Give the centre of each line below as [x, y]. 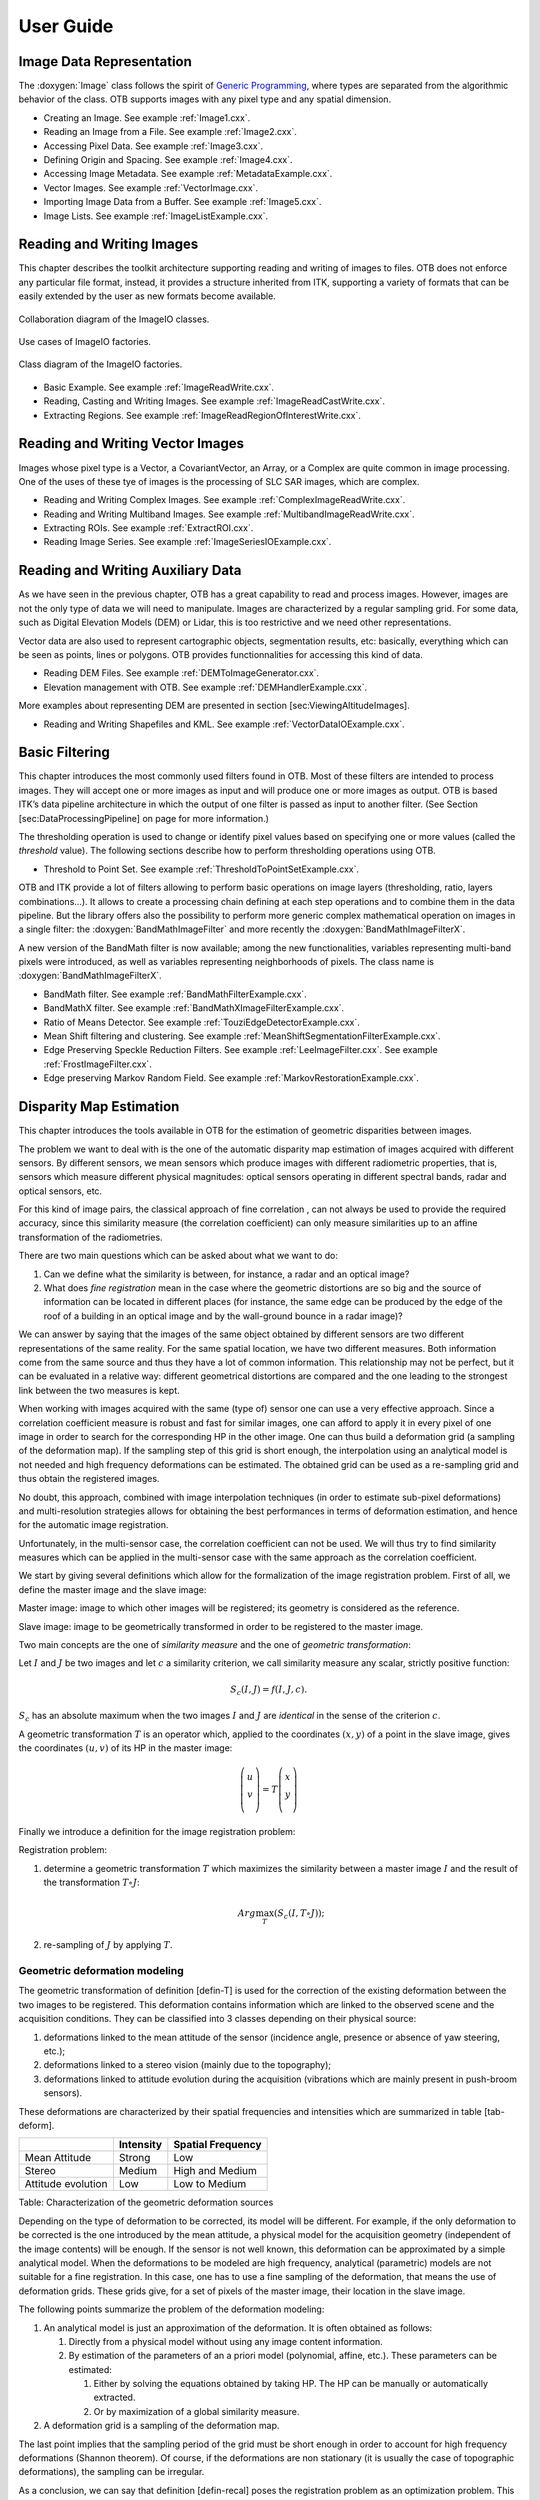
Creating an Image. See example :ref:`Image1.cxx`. [147, 117]
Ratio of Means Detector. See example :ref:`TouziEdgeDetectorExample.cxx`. [201, 1022]
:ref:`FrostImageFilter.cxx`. [97, 1064]
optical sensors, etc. [60, 1191]
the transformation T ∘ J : [91, 1882]
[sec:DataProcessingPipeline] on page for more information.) [144, 818]
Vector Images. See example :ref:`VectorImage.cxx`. [151, 187]
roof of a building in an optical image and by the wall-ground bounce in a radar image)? [223, 1316]
